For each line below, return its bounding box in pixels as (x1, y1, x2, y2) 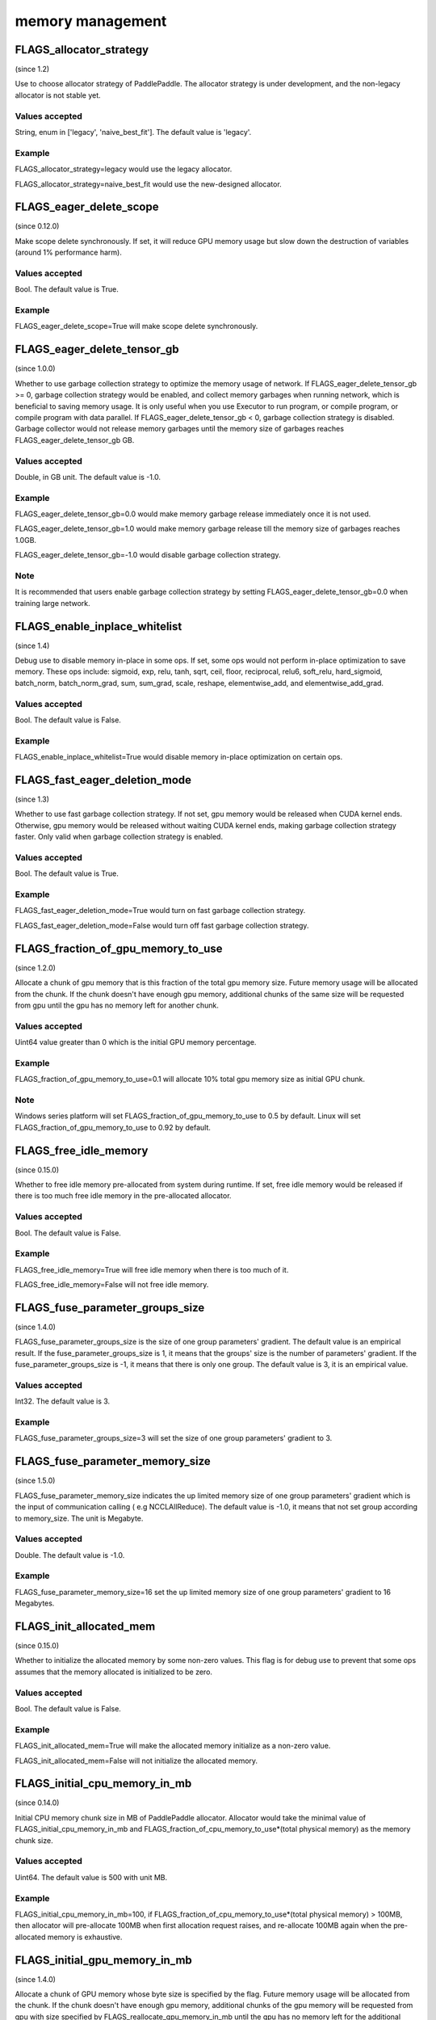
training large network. (15, 598, 90, 608)
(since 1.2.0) (15, 962, 57, 973)
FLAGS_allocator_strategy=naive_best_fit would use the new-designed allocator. (15, 179, 282, 189)
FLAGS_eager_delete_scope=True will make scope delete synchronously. (15, 322, 258, 331)
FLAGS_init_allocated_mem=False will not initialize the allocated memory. (15, 1756, 258, 1765)
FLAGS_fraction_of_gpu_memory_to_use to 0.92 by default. (15, 1122, 212, 1132)
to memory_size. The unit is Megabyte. (15, 1513, 144, 1523)
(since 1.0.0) (15, 364, 56, 373)
